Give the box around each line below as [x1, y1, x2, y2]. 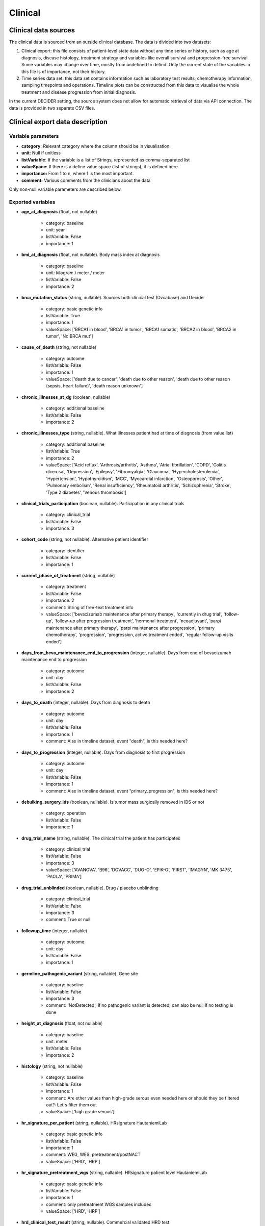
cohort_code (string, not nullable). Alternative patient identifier [21, 536, 148, 542]
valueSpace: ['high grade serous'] [46, 1109, 115, 1115]
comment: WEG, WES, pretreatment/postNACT [46, 1151, 141, 1157]
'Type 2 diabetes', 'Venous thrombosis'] [46, 489, 127, 495]
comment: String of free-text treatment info [46, 604, 133, 610]
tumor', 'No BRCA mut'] [46, 333, 93, 339]
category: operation [46, 810, 86, 816]
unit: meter [46, 1038, 68, 1044]
